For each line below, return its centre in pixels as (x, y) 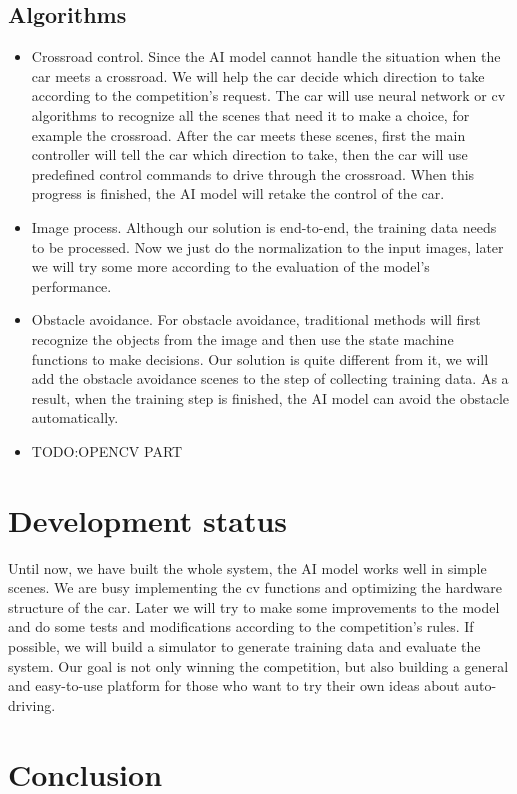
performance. (71, 285)
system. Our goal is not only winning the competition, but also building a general (258, 665)
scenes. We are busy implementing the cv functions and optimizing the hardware (255, 587)
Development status (148, 519)
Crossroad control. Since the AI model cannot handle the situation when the (266, 56)
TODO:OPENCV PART (107, 450)
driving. (32, 704)
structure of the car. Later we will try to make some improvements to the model (254, 606)
